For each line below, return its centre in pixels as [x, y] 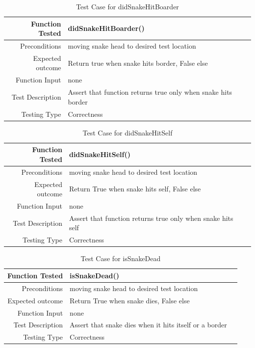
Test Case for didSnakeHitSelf [127, 132]
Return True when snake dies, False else [130, 300]
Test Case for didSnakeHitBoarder [127, 6]
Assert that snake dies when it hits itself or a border [148, 325]
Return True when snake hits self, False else [135, 189]
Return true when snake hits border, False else [138, 63]
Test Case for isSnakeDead [121, 258]
